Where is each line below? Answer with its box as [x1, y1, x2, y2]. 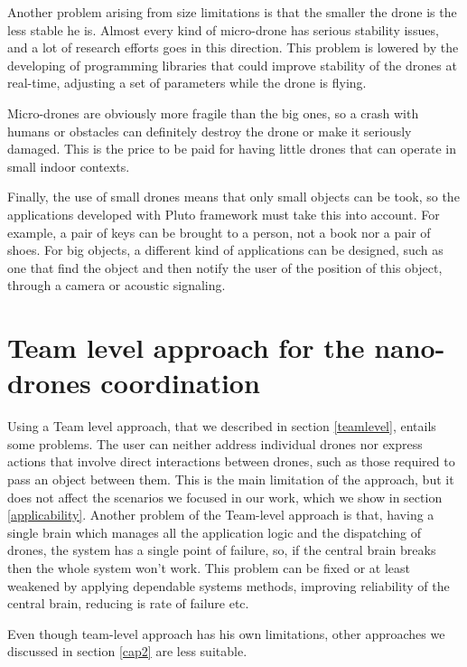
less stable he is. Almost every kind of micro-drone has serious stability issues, [7, 20, 439, 39]
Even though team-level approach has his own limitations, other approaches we [7, 624, 445, 643]
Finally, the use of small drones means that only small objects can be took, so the [7, 187, 460, 206]
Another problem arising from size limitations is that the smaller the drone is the [7, 3, 457, 21]
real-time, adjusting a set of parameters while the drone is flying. [7, 73, 367, 92]
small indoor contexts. [7, 156, 130, 175]
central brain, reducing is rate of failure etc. [7, 594, 249, 613]
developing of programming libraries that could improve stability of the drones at [7, 55, 457, 74]
